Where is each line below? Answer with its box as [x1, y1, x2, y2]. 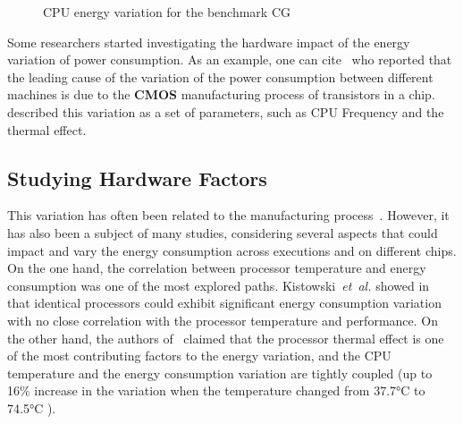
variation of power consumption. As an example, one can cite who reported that [7, 50, 452, 69]
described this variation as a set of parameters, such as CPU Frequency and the [7, 102, 444, 121]
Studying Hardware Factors [7, 164, 267, 191]
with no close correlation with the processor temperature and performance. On [7, 310, 438, 329]
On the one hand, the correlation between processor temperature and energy [7, 259, 426, 277]
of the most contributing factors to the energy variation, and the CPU [7, 346, 391, 365]
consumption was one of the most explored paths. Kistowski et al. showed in [7, 276, 430, 294]
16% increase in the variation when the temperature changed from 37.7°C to [7, 381, 425, 400]
